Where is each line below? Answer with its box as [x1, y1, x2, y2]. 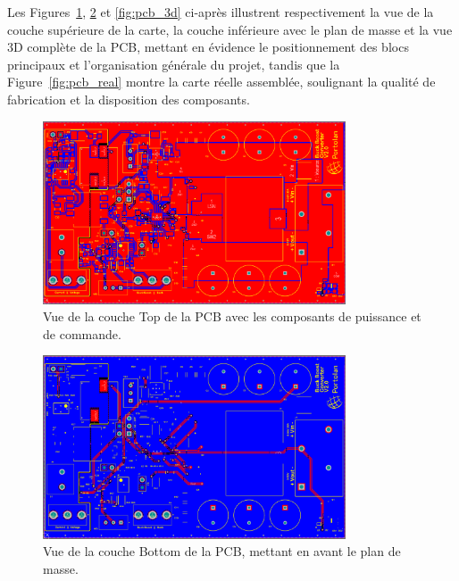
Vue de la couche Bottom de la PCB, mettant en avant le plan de [43, 542, 401, 560]
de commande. [43, 324, 121, 343]
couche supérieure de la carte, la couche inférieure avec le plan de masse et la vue [7, 20, 453, 38]
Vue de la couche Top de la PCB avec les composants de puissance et [43, 307, 421, 326]
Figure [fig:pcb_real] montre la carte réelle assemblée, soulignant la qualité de [7, 72, 436, 91]
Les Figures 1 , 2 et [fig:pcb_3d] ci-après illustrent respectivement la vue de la [7, 3, 434, 21]
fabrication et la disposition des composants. [7, 89, 250, 108]
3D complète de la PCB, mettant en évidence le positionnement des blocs [7, 37, 409, 56]
